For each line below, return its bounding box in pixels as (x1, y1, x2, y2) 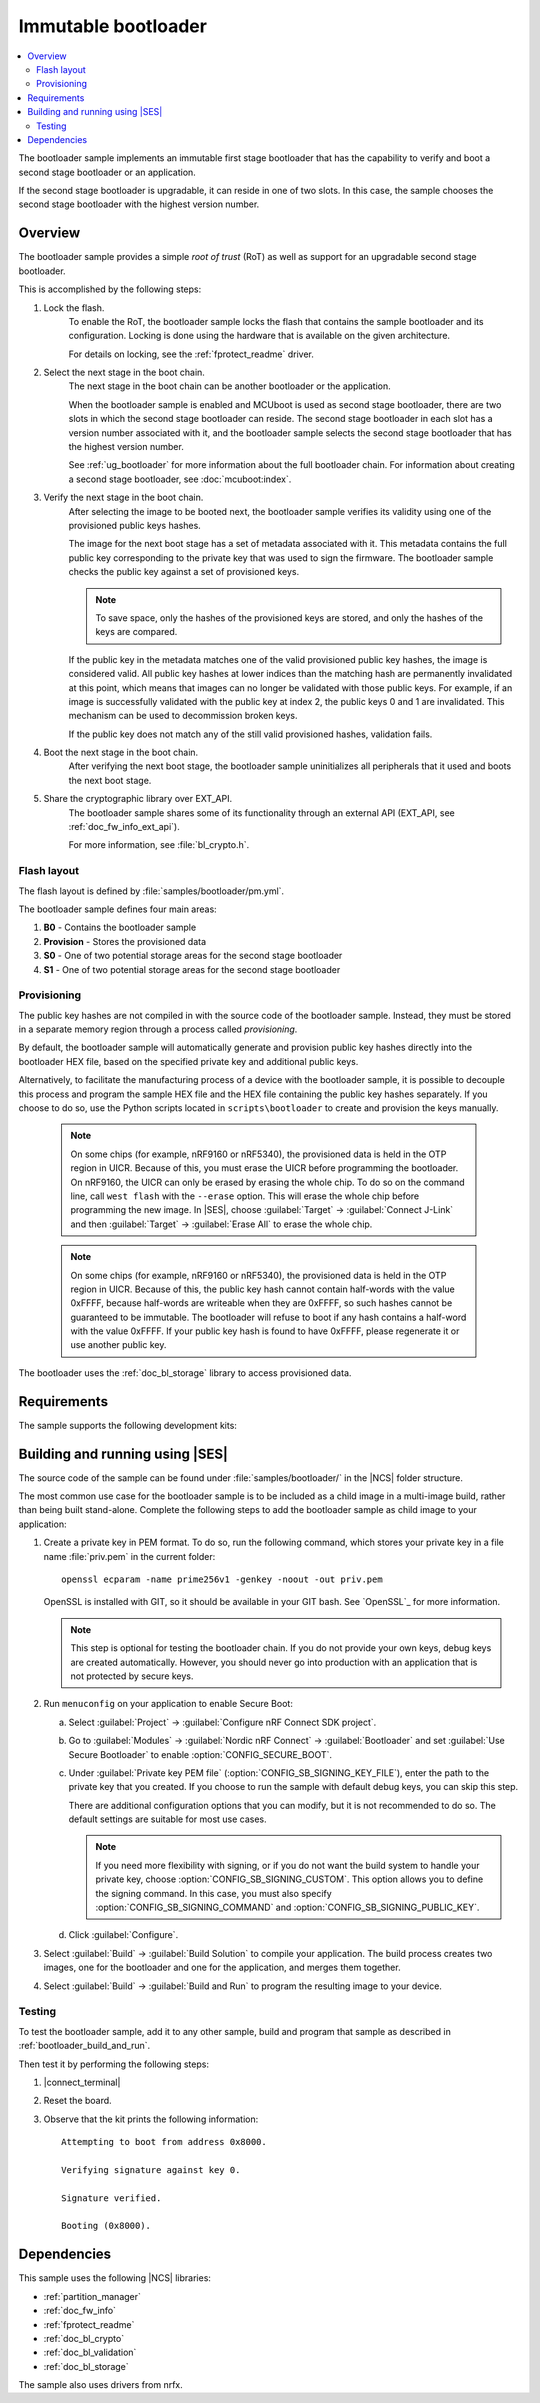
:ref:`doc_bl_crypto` (43, 2332, 125, 2344)
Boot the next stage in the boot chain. (43, 746, 199, 759)
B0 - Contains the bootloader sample (43, 921, 197, 934)
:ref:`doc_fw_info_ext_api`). (68, 821, 180, 833)
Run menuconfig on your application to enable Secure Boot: (43, 1698, 294, 1710)
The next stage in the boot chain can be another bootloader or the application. (68, 380, 392, 392)
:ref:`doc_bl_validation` (43, 2346, 137, 2359)
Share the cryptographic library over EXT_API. (43, 793, 233, 805)
